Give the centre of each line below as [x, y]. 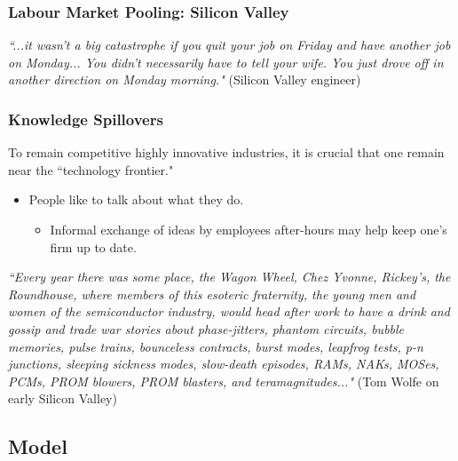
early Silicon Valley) [63, 398]
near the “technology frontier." [91, 169]
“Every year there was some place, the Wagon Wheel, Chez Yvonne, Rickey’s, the [229, 277]
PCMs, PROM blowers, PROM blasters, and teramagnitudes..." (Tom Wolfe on [224, 381]
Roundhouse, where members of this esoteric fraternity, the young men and [212, 294]
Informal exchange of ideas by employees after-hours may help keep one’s [249, 229]
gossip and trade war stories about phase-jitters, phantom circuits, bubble [206, 328]
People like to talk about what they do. [136, 199]
